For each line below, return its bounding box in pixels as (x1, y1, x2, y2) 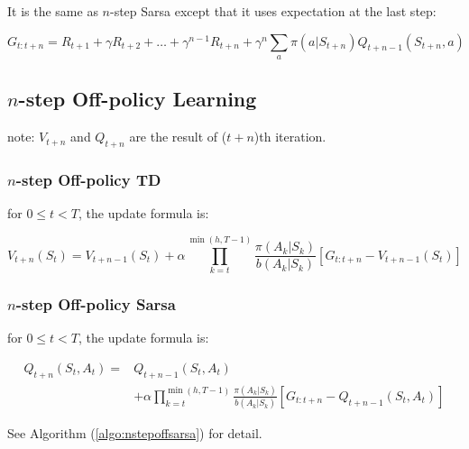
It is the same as (7, 2, 98, 20)
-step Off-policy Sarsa (15, 292, 176, 315)
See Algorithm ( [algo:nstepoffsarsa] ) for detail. (7, 424, 262, 443)
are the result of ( (129, 127, 227, 146)
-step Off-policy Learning (18, 85, 257, 113)
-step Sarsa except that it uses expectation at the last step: (109, 2, 437, 20)
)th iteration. (253, 127, 326, 146)
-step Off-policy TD (15, 168, 161, 190)
